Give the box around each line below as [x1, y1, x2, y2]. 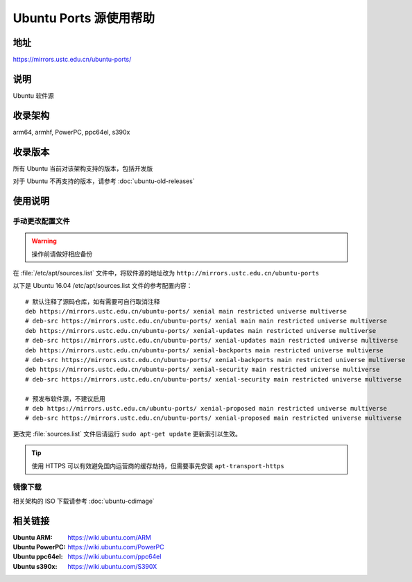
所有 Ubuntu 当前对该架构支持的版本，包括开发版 [12, 164, 153, 173]
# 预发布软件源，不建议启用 [25, 395, 105, 402]
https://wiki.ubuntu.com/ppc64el [67, 552, 162, 561]
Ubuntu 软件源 [12, 91, 55, 100]
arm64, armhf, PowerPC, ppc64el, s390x [12, 128, 130, 136]
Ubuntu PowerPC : [12, 543, 66, 551]
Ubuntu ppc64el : [12, 552, 63, 561]
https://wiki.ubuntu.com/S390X [67, 562, 157, 570]
